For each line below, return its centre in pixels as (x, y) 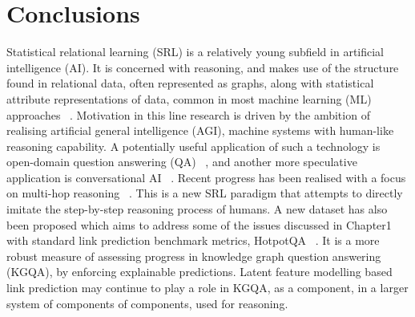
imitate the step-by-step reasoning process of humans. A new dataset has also (197, 209)
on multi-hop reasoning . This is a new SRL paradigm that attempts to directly (205, 193)
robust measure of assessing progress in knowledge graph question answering (194, 256)
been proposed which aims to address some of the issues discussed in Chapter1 (199, 224)
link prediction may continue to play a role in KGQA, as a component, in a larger (207, 288)
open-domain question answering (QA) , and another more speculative (182, 162)
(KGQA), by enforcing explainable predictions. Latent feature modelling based (199, 272)
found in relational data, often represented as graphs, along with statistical (190, 83)
